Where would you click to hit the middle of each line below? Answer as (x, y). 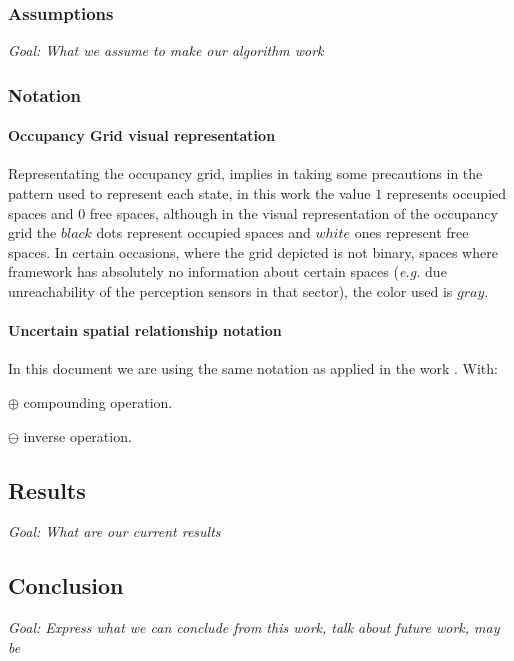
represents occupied (446, 193)
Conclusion (66, 585)
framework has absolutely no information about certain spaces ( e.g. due (227, 271)
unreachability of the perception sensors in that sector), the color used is (230, 291)
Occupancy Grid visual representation (142, 135)
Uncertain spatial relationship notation (145, 330)
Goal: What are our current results (114, 531)
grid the (32, 232)
